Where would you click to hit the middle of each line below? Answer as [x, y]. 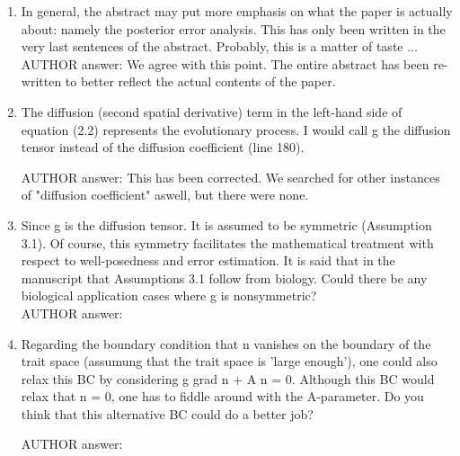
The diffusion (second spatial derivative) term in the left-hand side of [212, 111]
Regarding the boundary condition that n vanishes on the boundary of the [226, 343]
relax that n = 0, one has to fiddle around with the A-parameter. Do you [222, 396]
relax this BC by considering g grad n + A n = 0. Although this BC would [228, 378]
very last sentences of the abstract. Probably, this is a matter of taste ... [219, 46]
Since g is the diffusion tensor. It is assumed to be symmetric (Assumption [226, 224]
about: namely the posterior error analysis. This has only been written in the [233, 28]
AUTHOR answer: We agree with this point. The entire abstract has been [225, 63]
